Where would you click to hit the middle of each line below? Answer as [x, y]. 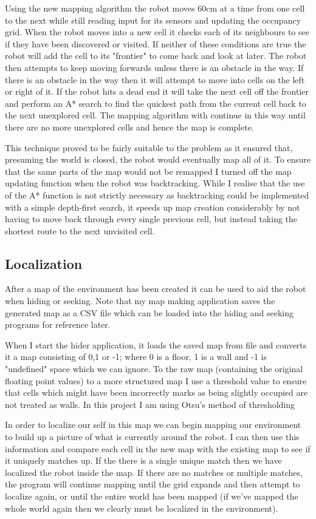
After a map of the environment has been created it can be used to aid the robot [156, 289]
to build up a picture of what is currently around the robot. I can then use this [152, 437]
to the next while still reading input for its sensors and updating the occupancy [153, 20]
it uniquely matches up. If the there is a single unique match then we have [143, 460]
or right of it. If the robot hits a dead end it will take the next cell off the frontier [157, 91]
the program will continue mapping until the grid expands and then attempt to [153, 484]
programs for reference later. [58, 324]
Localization [44, 263]
